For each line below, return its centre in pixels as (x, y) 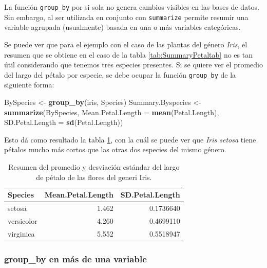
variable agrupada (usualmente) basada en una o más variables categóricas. (122, 27)
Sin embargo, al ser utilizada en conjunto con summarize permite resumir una (126, 17)
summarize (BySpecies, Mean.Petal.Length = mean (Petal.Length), (112, 112)
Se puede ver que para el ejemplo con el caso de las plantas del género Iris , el (126, 44)
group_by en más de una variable (75, 258)
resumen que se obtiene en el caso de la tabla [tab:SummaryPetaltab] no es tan (128, 54)
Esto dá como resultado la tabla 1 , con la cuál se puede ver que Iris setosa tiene (130, 139)
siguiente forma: (29, 85)
